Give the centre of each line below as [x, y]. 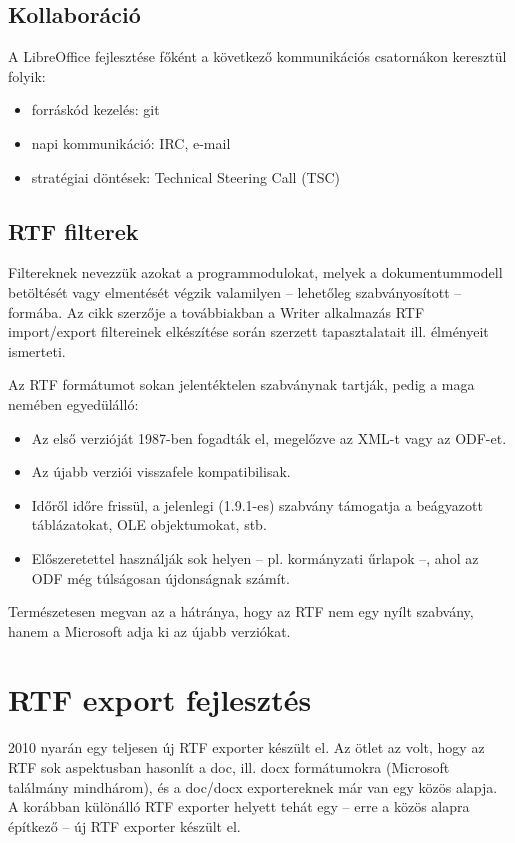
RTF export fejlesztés [160, 699]
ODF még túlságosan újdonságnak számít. [160, 577]
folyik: [27, 75]
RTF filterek [73, 230]
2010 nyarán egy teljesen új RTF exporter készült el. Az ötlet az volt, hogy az [246, 747]
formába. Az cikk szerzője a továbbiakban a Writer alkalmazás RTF [216, 311]
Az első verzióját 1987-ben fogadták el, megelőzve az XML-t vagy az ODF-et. [269, 437]
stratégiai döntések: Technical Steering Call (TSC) [186, 176]
